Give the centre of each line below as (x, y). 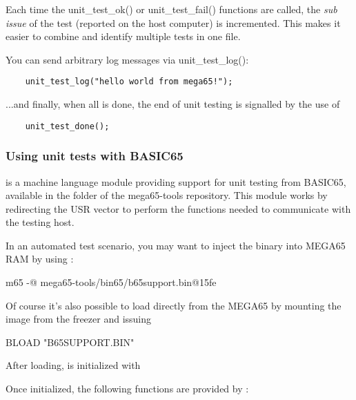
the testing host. (40, 222)
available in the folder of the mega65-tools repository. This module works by (167, 195)
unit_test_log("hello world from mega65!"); (129, 82)
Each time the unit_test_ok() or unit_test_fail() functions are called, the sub (171, 9)
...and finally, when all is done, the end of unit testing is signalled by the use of (173, 104)
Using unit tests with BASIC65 (95, 156)
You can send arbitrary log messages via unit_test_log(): (127, 59)
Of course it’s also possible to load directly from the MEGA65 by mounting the (174, 305)
